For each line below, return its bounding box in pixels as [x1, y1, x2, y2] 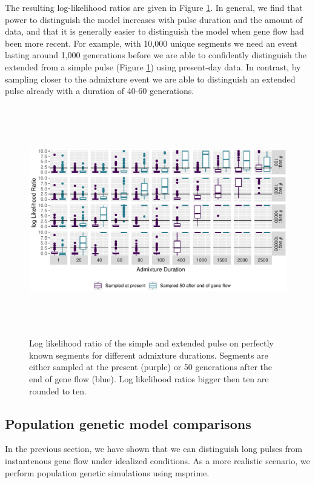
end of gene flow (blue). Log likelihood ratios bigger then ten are [29, 373, 269, 385]
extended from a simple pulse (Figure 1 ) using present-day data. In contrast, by [5, 60, 301, 73]
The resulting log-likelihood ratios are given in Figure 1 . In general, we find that [5, 1, 303, 13]
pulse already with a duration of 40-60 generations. [5, 84, 194, 97]
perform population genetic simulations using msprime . [5, 466, 210, 479]
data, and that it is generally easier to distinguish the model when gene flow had [5, 25, 304, 38]
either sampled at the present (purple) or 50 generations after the [29, 360, 273, 373]
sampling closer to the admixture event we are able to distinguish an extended [5, 72, 296, 85]
